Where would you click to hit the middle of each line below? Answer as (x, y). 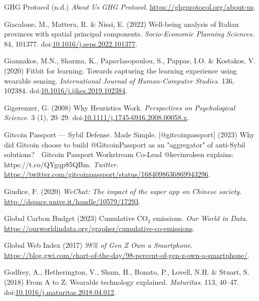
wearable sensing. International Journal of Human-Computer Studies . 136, (119, 80)
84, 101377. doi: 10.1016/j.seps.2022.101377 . (71, 43)
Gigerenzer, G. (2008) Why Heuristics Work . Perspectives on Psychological (120, 107)
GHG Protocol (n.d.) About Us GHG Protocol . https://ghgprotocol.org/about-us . (130, 7)
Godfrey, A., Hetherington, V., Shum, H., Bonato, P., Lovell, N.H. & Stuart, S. (127, 272)
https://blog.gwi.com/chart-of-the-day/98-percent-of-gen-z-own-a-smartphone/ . (127, 255)
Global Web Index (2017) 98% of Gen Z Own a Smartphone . (98, 245)
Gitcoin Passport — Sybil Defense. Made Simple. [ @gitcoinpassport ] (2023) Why (129, 134)
